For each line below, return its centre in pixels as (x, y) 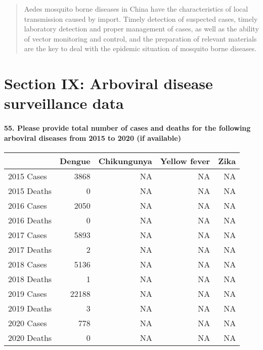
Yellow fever (185, 161)
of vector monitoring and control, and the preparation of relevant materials (140, 38)
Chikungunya (125, 161)
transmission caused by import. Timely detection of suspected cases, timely (141, 18)
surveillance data (64, 103)
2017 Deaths (30, 249)
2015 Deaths (30, 190)
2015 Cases (28, 176)
